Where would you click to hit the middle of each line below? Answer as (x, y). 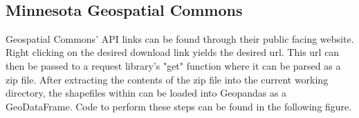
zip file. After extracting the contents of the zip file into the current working (167, 79)
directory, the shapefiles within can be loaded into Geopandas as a (146, 93)
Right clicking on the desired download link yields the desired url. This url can (173, 52)
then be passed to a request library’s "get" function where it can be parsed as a (173, 65)
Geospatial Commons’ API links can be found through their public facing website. (180, 38)
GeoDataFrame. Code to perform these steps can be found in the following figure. (179, 106)
